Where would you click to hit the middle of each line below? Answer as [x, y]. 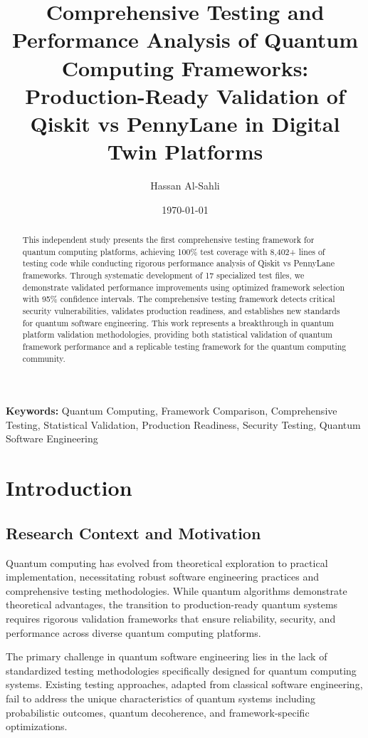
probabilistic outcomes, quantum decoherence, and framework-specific [158, 712]
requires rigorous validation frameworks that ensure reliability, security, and [171, 618]
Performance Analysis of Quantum [185, 40]
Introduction [69, 488]
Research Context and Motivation [133, 532]
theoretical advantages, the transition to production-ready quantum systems [172, 604]
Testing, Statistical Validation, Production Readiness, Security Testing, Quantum [183, 424]
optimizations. [37, 726]
